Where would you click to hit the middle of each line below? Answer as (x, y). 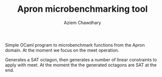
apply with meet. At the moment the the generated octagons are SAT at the (81, 65)
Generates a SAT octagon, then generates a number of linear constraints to (81, 59)
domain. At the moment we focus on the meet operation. (62, 50)
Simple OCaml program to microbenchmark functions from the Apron (75, 45)
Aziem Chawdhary (82, 23)
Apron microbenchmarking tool (82, 9)
